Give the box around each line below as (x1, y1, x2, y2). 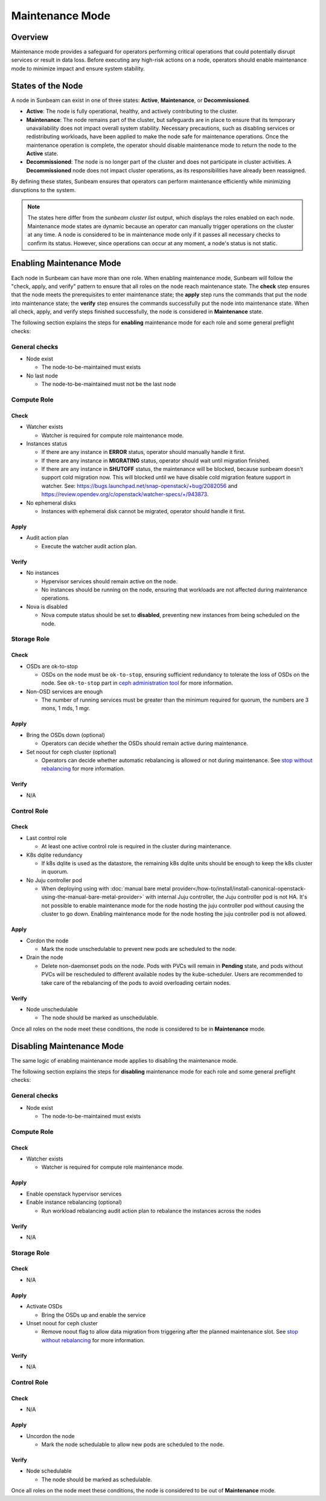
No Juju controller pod (26, 876, 83, 884)
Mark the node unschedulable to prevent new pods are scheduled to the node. (41, 946, 237, 953)
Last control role (26, 834, 67, 842)
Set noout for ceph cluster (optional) (26, 748, 117, 755)
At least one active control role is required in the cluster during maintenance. (41, 843, 232, 850)
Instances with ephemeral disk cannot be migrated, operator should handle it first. (41, 508, 246, 515)
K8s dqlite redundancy (26, 851, 83, 859)
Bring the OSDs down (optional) (26, 731, 106, 738)
